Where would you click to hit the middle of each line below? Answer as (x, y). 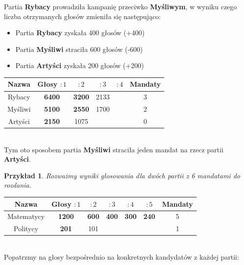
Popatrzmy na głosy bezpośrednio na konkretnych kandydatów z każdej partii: (122, 256)
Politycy (26, 229)
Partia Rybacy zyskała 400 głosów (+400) (80, 33)
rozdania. (18, 185)
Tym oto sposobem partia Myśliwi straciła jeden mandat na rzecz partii (114, 149)
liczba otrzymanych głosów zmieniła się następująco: (82, 16)
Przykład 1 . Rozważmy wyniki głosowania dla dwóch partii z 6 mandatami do (122, 175)
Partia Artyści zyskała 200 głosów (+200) (80, 65)
